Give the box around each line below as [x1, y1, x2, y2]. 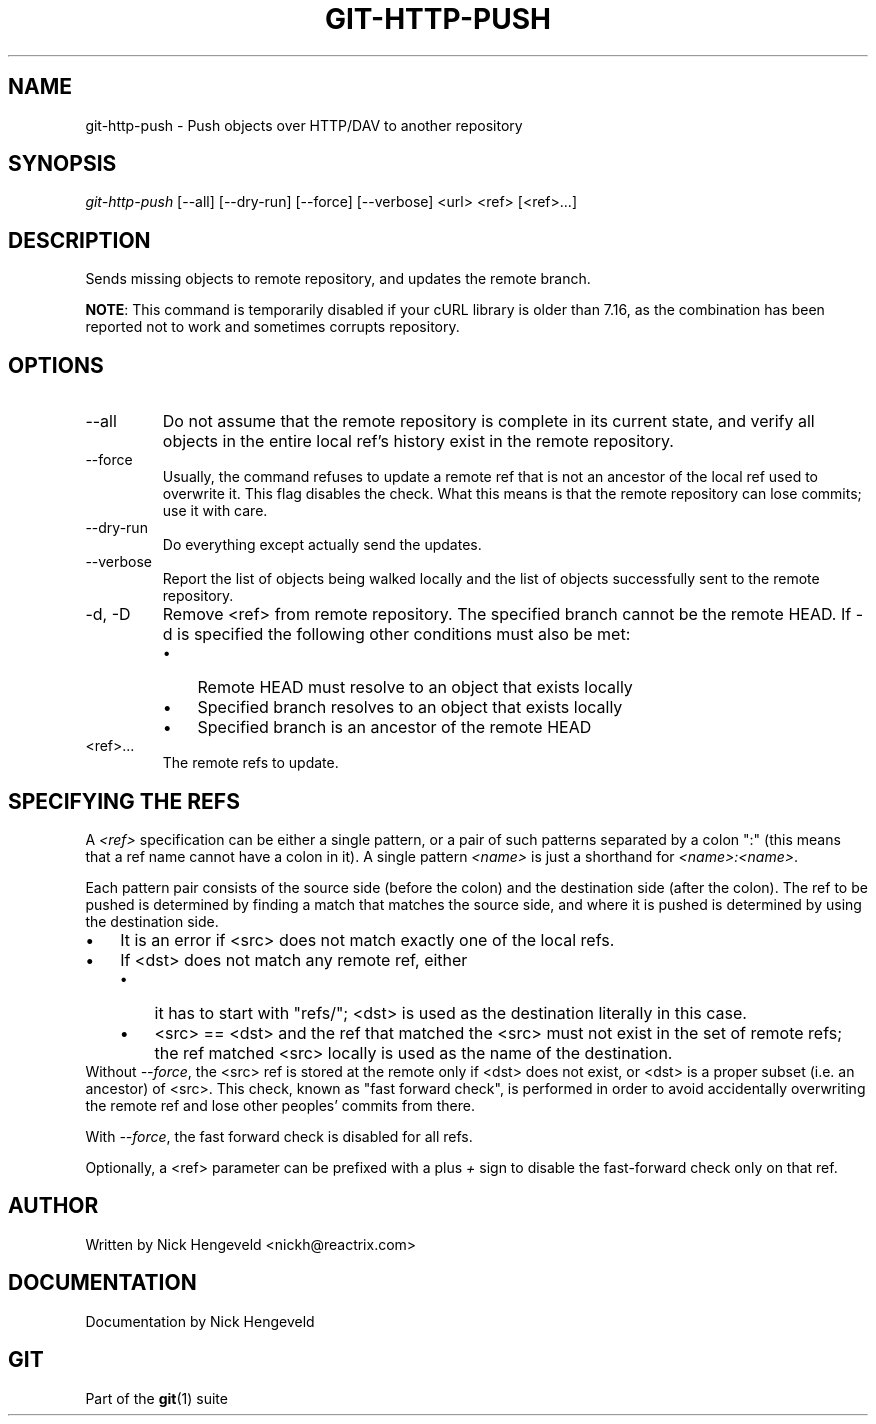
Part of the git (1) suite [85, 1389, 228, 1407]
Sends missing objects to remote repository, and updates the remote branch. [85, 270, 591, 288]
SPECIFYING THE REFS [8, 788, 240, 814]
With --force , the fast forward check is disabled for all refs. [85, 1127, 473, 1145]
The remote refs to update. [162, 754, 339, 772]
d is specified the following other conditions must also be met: [162, 624, 631, 645]
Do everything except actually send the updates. [162, 536, 482, 554]
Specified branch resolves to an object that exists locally [197, 697, 623, 718]
